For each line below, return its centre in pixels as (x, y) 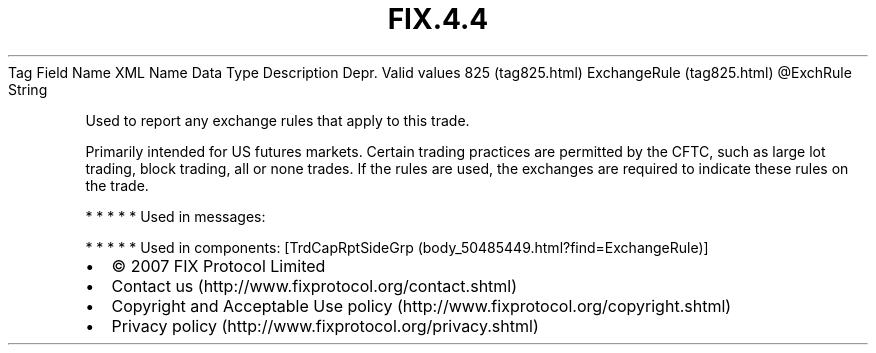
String (28, 89)
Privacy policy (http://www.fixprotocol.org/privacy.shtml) (325, 325)
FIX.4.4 (438, 19)
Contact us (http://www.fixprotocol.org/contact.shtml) (314, 285)
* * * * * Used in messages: (175, 216)
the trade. (117, 185)
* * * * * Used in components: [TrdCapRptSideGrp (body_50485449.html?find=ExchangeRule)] (397, 247)
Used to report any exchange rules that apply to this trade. (277, 120)
